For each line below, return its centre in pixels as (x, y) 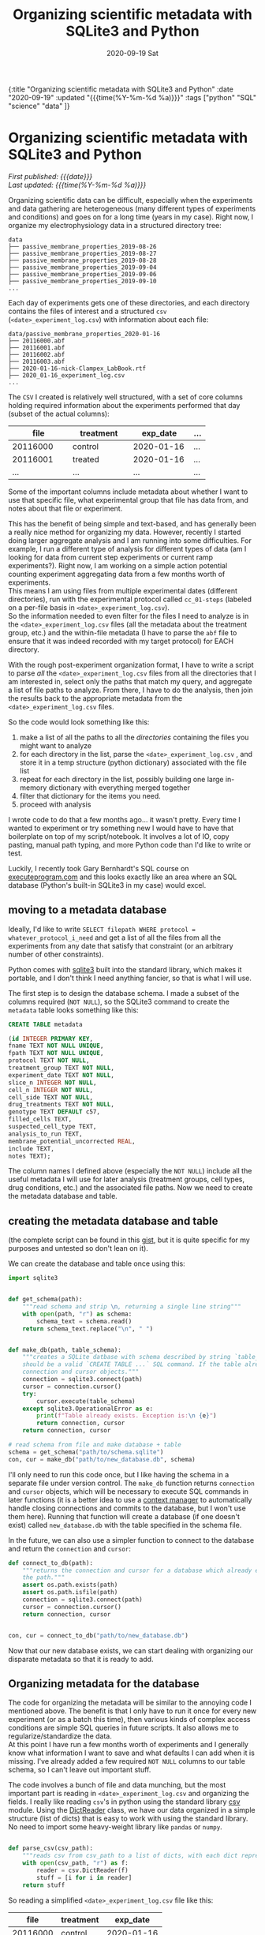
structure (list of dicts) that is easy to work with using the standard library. (128, 1819)
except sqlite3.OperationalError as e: (88, 1409)
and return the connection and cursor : (70, 1548)
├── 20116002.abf (37, 354)
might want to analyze (56, 745)
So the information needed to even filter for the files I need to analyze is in (129, 616)
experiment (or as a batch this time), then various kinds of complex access (129, 1720)
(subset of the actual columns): (59, 414)
